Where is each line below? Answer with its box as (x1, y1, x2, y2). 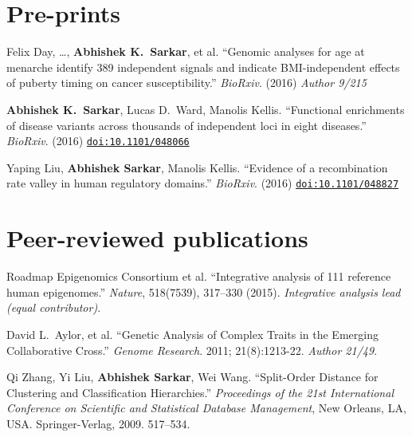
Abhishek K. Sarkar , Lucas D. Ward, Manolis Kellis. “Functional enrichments (6, 100, 405, 117)
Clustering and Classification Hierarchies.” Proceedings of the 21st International (6, 384, 394, 400)
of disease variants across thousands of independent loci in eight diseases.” (6, 116, 367, 133)
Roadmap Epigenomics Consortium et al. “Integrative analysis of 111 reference (6, 268, 391, 285)
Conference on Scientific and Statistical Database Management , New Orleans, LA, (6, 400, 406, 416)
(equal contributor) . (6, 299, 101, 316)
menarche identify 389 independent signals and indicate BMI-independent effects (6, 58, 400, 75)
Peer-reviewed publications (6, 222, 308, 254)
